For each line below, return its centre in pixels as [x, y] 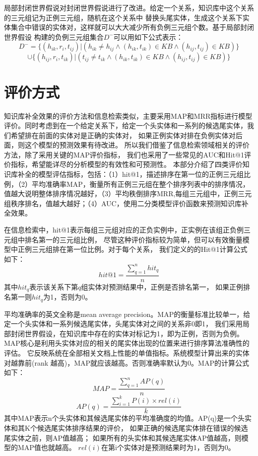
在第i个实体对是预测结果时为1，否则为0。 [168, 447]
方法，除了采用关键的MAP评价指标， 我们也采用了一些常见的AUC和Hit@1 [124, 154]
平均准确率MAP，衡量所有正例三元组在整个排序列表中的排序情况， [140, 184]
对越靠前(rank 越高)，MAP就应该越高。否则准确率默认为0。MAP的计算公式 [127, 362]
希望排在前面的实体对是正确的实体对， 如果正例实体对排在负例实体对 [123, 135]
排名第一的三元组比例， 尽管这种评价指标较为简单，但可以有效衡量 [133, 239]
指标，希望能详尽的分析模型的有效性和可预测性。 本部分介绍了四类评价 [127, 164]
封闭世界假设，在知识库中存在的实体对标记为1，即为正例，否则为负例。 [127, 333]
